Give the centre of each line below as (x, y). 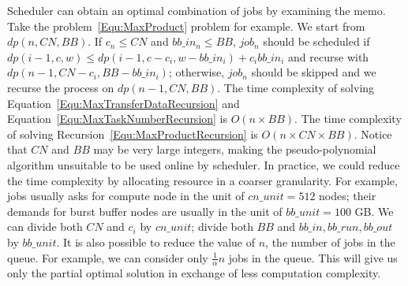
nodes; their (348, 196)
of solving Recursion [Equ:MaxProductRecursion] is (133, 134)
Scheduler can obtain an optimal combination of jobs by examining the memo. (197, 10)
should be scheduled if (316, 41)
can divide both (45, 227)
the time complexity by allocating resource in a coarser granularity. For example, (202, 180)
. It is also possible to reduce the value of (156, 241)
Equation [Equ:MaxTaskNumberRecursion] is (118, 119)
